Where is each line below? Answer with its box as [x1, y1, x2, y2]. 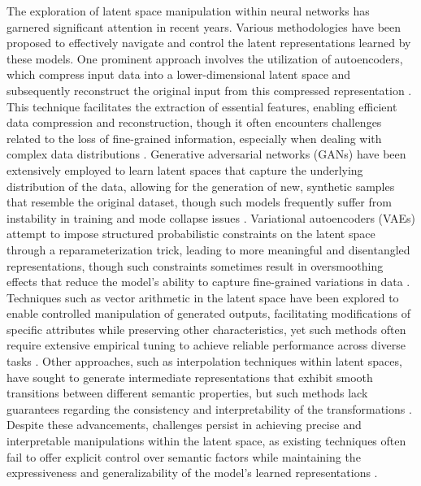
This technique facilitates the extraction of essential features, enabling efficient [7, 98, 397, 115]
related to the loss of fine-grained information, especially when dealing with [7, 129, 382, 146]
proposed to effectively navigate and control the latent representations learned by [7, 34, 411, 51]
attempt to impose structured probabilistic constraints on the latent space [7, 225, 375, 242]
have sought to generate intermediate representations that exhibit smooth [7, 368, 373, 385]
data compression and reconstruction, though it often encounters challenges [7, 114, 382, 131]
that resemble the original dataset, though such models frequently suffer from [7, 193, 392, 210]
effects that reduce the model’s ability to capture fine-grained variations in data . [7, 273, 410, 290]
